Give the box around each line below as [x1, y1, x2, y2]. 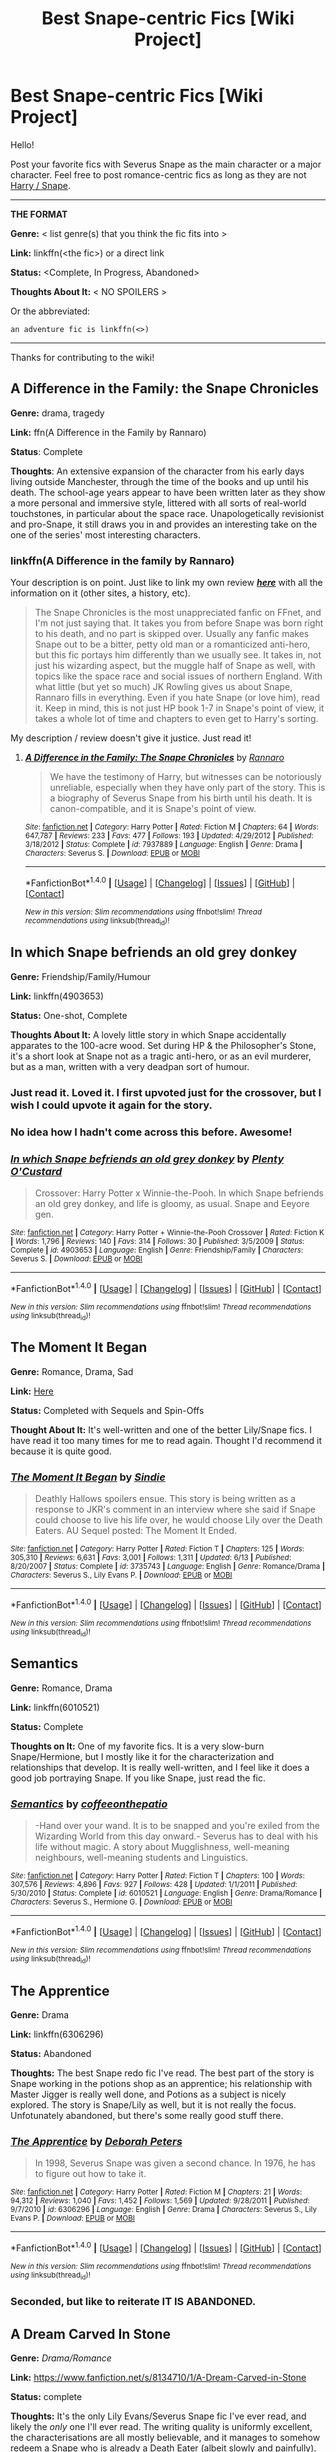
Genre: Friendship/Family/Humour [10, 970, 152, 982]
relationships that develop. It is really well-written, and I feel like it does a [10, 1761, 310, 1773]
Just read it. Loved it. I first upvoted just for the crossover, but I [10, 1085, 322, 1099]
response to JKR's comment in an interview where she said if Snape [34, 1503, 316, 1516]
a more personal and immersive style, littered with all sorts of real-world [10, 497, 307, 509]
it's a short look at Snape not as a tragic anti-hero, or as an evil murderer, [10, 1050, 312, 1062]
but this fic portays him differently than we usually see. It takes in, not [34, 649, 322, 661]
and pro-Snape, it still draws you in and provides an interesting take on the [10, 518, 318, 530]
